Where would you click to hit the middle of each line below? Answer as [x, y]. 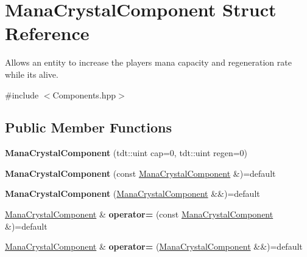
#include [22, 94]
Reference [47, 33]
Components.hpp [84, 94]
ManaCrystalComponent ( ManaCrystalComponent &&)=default [132, 194]
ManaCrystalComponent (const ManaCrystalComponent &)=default [140, 173]
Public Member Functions [88, 127]
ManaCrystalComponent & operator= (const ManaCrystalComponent [139, 214]
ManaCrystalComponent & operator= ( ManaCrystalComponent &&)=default [154, 246]
